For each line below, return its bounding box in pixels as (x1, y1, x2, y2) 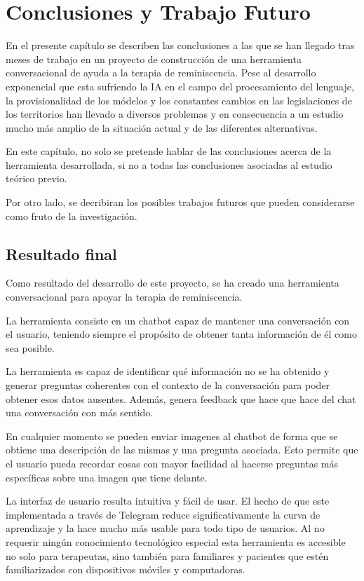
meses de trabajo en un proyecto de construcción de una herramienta (6, 51, 302, 66)
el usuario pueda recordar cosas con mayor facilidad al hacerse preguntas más (6, 456, 338, 470)
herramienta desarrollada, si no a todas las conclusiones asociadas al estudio (6, 157, 332, 172)
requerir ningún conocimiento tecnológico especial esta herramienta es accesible (6, 534, 346, 549)
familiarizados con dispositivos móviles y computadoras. (6, 562, 245, 577)
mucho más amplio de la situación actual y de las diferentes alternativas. (6, 120, 318, 135)
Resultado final (6, 242, 117, 264)
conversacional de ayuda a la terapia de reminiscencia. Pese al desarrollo (6, 65, 316, 80)
